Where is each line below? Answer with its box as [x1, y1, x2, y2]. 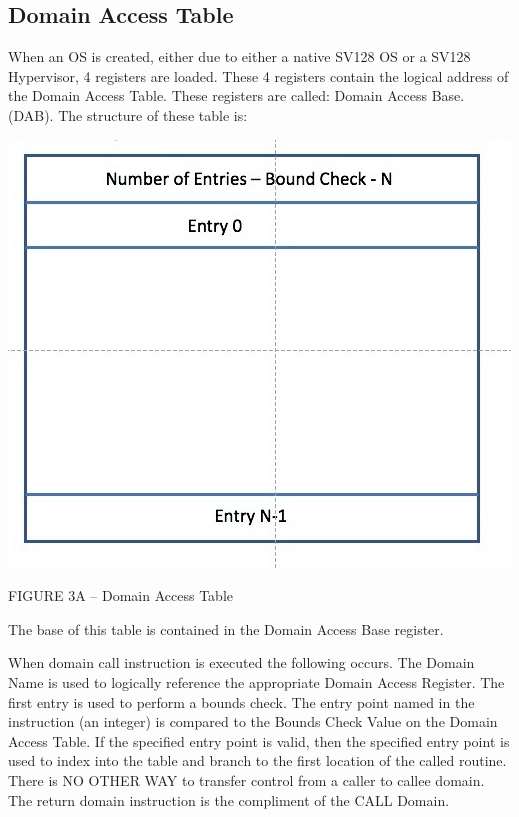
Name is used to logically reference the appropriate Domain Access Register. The [8, 671, 505, 692]
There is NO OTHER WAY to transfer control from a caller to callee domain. [8, 769, 485, 790]
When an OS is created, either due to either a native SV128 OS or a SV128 [8, 46, 471, 67]
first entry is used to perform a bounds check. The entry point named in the [8, 691, 475, 712]
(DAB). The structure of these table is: [8, 104, 248, 125]
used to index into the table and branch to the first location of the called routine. [8, 750, 507, 771]
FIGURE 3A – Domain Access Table [8, 585, 233, 606]
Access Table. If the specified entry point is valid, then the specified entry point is [8, 730, 510, 751]
